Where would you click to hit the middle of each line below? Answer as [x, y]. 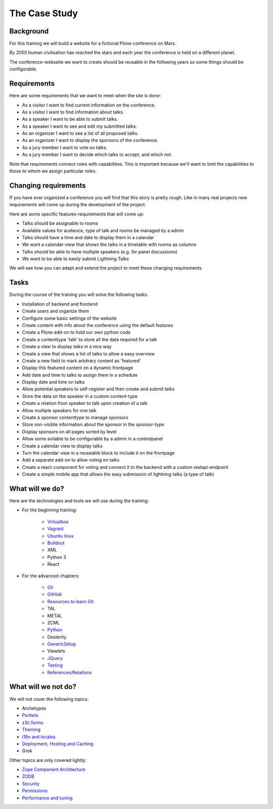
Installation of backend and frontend [60, 304]
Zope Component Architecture [54, 769]
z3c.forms [33, 722]
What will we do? [37, 488]
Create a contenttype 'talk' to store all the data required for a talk [89, 339]
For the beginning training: [50, 510]
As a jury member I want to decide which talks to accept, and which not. [97, 155]
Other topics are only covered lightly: [48, 760]
